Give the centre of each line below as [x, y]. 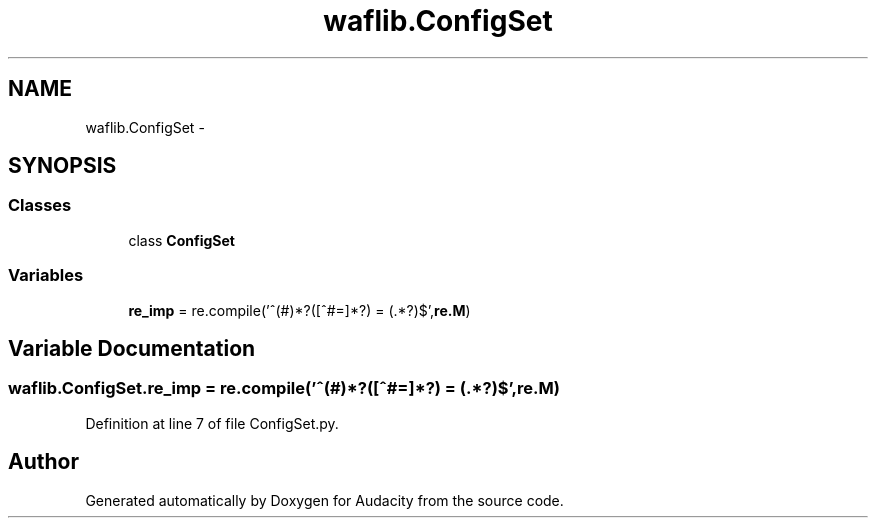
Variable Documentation [132, 348]
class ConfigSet [181, 240]
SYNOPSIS [62, 166]
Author [43, 462]
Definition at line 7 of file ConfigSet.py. [212, 423]
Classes [40, 205]
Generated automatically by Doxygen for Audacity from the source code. [324, 500]
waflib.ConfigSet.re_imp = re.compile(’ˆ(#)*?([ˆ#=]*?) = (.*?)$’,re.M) [284, 388]
